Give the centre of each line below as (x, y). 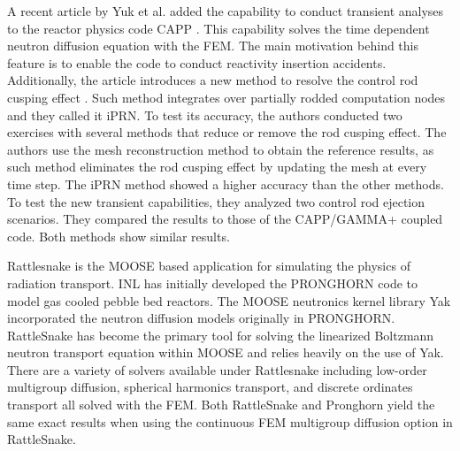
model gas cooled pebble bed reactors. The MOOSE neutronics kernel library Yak (229, 300)
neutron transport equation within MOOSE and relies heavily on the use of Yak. (226, 352)
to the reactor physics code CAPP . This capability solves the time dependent (218, 28)
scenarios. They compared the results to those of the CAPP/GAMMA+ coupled (225, 219)
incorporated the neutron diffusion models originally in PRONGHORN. (201, 318)
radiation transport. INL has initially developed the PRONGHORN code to (212, 283)
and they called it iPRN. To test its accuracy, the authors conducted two (205, 115)
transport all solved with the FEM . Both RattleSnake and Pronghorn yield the (221, 405)
